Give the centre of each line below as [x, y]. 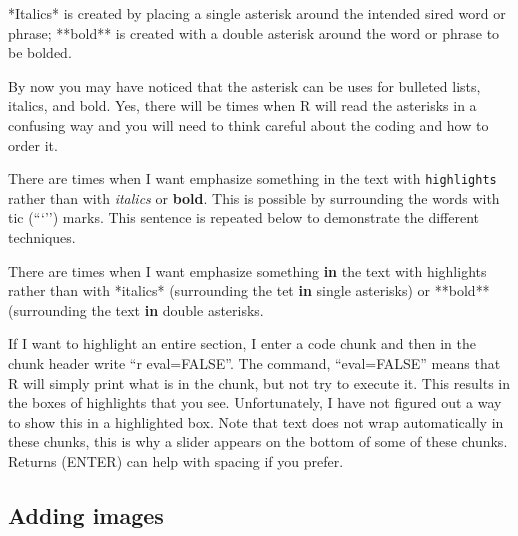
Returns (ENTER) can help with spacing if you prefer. [176, 460]
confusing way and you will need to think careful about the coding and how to [248, 124]
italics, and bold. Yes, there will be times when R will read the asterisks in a [242, 105]
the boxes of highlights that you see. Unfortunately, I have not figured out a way [255, 402]
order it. [33, 144]
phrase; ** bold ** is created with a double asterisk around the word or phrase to [254, 32]
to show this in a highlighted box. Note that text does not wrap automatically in [256, 421]
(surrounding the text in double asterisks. [136, 309]
